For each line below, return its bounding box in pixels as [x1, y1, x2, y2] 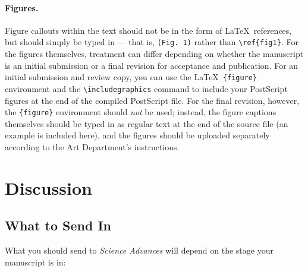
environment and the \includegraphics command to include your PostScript [5, 82, 288, 94]
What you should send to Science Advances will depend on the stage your [5, 244, 274, 257]
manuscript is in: [5, 255, 66, 268]
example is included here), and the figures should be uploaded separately [5, 129, 270, 141]
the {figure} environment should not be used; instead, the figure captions [5, 106, 276, 118]
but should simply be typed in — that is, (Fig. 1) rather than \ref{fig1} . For [5, 36, 298, 48]
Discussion [5, 175, 92, 200]
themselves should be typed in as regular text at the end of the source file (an [5, 117, 288, 129]
